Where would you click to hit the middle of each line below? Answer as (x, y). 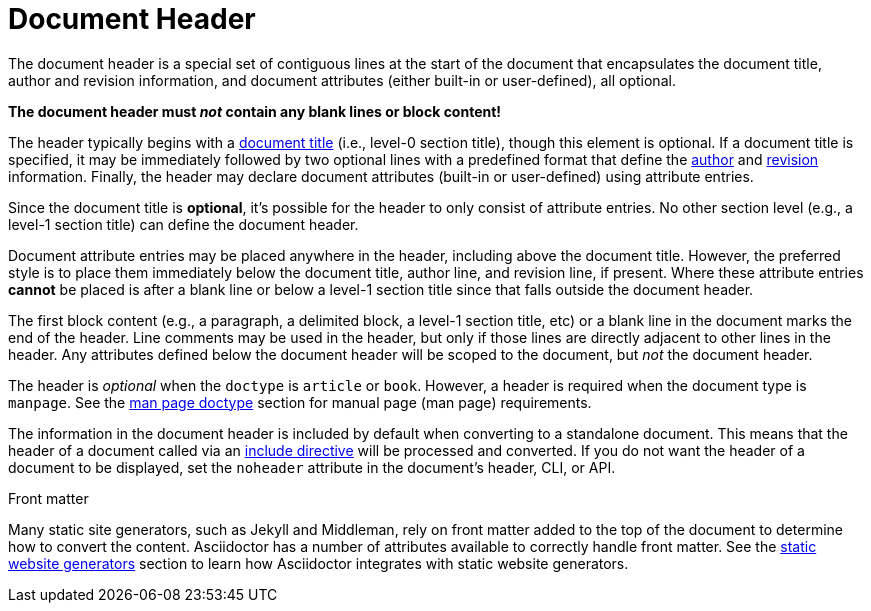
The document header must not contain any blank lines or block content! (255, 111)
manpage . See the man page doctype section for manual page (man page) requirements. (300, 402)
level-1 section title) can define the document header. (183, 224)
